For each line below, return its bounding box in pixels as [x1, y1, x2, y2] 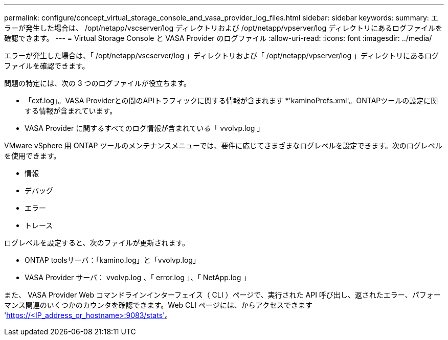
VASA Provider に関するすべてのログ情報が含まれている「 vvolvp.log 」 [25, 124, 264, 132]
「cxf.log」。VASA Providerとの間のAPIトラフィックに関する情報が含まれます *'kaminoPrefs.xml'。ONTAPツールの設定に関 [25, 96, 438, 105]
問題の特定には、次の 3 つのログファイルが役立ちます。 [4, 79, 191, 87]
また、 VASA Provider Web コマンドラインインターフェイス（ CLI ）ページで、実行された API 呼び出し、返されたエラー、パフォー [4, 290, 441, 299]
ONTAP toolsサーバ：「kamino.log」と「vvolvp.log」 [25, 256, 200, 264]
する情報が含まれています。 [25, 106, 117, 115]
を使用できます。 [4, 151, 61, 160]
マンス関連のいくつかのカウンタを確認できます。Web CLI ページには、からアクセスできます [4, 301, 312, 309]
